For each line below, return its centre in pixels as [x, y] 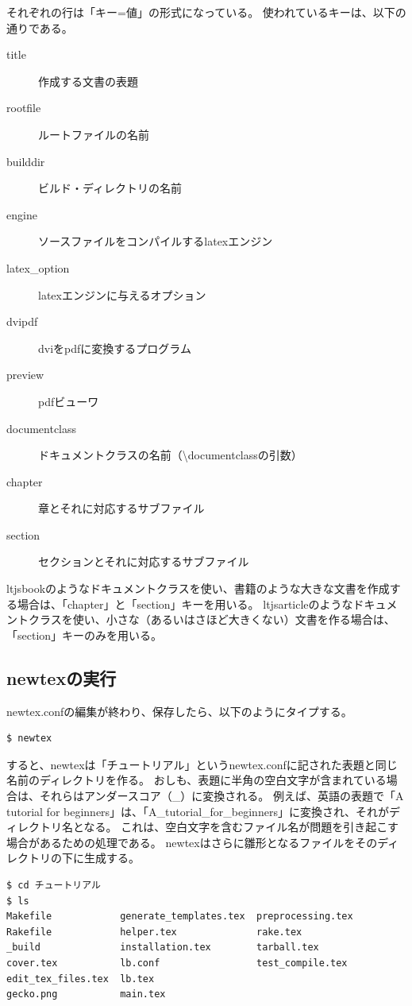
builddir [26, 161]
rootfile [24, 108]
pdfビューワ [69, 401]
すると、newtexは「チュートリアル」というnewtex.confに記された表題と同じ [202, 764]
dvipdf [22, 321]
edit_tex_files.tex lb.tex [81, 979]
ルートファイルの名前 [94, 134]
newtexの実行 [62, 677]
